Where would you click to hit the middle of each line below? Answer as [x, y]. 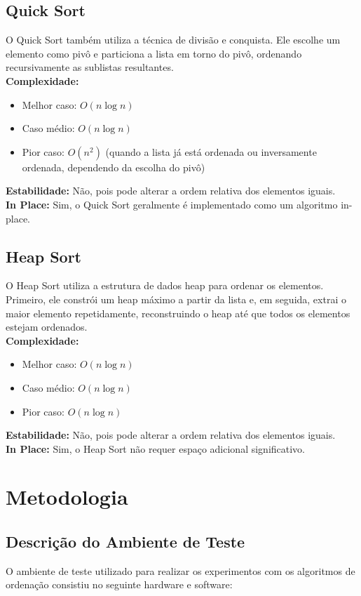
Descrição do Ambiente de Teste [125, 542]
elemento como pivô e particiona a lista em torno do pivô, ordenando [154, 53]
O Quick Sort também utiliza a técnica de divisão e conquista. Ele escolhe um [173, 40]
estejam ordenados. [47, 327]
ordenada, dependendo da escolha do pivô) [114, 167]
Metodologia [67, 497]
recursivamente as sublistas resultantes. [90, 67]
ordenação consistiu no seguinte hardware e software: [119, 584]
